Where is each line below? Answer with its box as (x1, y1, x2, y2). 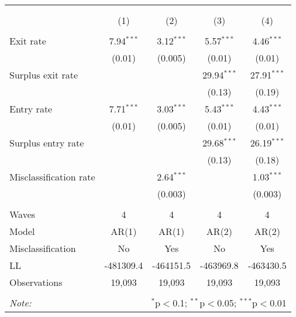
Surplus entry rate (9, 136, 84, 149)
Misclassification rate (9, 170, 95, 183)
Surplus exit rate (9, 68, 78, 81)
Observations (9, 275, 63, 289)
